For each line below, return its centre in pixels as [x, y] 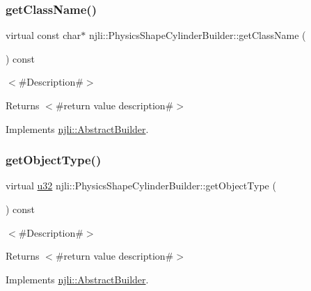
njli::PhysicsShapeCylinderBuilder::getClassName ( [197, 35]
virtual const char [43, 35]
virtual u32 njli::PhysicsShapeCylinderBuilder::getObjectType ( [141, 186]
